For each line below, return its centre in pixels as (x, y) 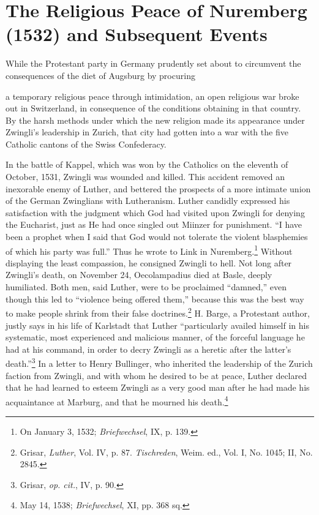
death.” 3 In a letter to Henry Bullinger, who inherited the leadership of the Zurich (159, 362)
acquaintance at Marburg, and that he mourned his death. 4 (117, 400)
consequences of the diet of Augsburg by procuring (100, 75)
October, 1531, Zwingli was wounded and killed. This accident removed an (145, 177)
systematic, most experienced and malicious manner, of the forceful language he (155, 337)
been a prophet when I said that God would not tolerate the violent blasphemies (157, 237)
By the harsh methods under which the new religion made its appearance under (155, 120)
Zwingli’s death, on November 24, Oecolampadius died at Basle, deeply (139, 275)
